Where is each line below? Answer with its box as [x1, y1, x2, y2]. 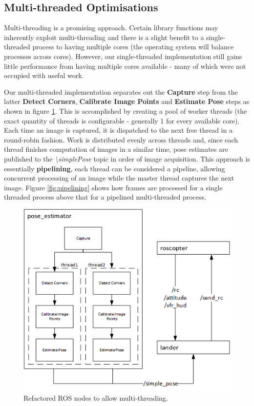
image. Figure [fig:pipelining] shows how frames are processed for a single [4, 182, 223, 192]
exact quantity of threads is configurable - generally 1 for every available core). [4, 115, 240, 125]
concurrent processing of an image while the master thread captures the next [4, 173, 234, 183]
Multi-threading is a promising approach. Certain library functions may [4, 22, 218, 33]
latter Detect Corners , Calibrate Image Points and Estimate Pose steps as [4, 96, 250, 106]
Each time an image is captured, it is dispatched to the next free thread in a [4, 125, 233, 135]
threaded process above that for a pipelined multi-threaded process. [4, 192, 206, 202]
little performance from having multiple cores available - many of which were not [4, 61, 246, 71]
